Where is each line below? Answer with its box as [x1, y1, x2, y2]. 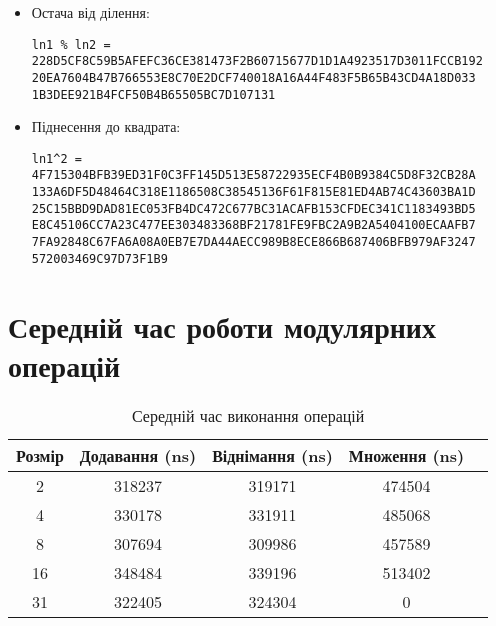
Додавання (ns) [79, 443, 197, 467]
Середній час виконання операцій [131, 403, 365, 427]
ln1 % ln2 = [31, 37, 111, 52]
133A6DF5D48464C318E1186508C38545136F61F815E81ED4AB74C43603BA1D [31, 185, 476, 200]
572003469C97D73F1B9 [31, 251, 168, 266]
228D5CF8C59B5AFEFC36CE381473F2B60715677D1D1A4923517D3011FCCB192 [31, 54, 483, 69]
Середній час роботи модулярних [8, 305, 437, 346]
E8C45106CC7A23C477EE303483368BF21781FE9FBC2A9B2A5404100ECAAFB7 [31, 218, 476, 233]
